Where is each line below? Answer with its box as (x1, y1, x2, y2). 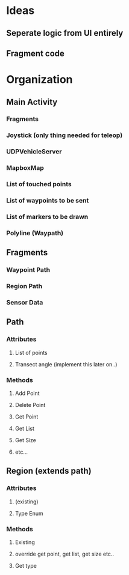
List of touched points (6, 180, 72, 189)
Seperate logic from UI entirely (6, 28, 124, 38)
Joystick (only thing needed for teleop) (6, 131, 123, 140)
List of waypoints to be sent (6, 197, 89, 205)
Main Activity (6, 96, 58, 107)
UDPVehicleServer (6, 147, 62, 156)
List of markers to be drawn (6, 213, 89, 221)
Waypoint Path (6, 266, 51, 274)
